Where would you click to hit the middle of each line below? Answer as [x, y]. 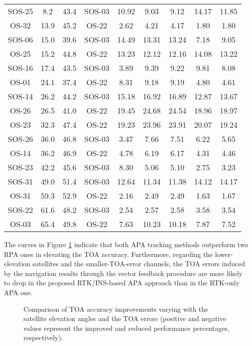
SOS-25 [21, 11]
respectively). [43, 337]
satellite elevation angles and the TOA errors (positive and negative [125, 318]
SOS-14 [21, 96]
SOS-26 [21, 139]
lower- [224, 254]
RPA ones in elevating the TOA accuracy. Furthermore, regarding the [108, 254]
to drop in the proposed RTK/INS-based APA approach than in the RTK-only [122, 283]
